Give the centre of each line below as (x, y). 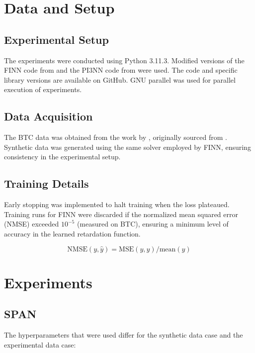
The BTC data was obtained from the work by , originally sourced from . (116, 137)
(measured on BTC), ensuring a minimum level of (153, 224)
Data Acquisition (48, 116)
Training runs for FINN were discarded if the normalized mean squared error (121, 214)
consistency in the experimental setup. (62, 157)
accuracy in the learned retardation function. (72, 233)
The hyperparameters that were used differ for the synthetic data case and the (124, 335)
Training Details (46, 183)
